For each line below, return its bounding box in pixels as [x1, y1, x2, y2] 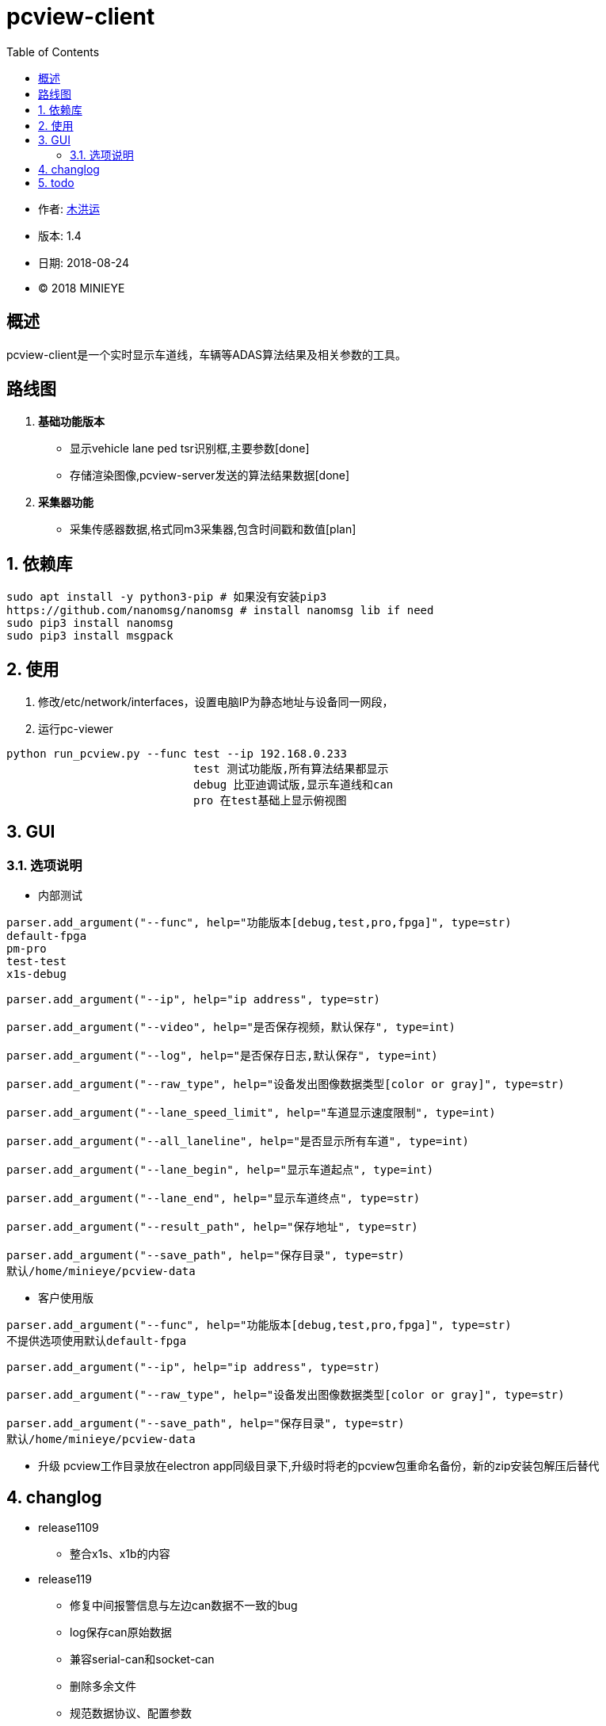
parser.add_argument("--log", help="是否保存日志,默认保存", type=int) [6, 1049, 438, 1063]
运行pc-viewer [38, 722, 113, 736]
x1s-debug [6, 968, 67, 981]
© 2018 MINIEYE [38, 281, 125, 295]
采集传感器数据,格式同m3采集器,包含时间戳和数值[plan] [70, 522, 356, 537]
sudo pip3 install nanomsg [6, 617, 173, 630]
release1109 [38, 1521, 99, 1535]
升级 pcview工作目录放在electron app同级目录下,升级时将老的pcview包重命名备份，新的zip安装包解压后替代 [38, 1459, 600, 1473]
